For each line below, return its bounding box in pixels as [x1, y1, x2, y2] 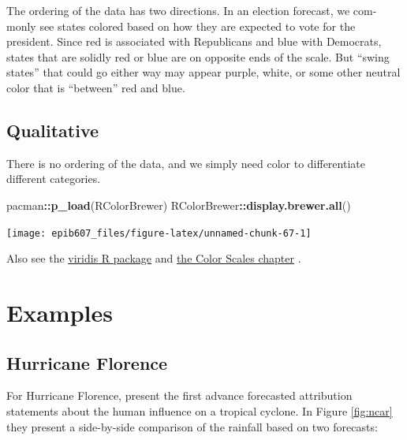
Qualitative [6, 117, 99, 142]
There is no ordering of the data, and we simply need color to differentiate [6, 155, 365, 171]
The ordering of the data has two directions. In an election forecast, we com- [6, 2, 377, 18]
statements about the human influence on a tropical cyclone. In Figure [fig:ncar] [6, 402, 393, 419]
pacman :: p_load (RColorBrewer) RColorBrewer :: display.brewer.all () [6, 196, 351, 213]
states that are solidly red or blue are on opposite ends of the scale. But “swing [6, 48, 390, 65]
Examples [6, 296, 113, 328]
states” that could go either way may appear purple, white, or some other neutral [6, 64, 401, 80]
